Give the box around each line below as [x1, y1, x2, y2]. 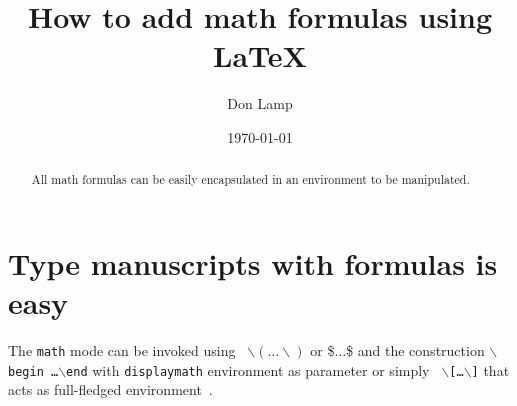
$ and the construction [346, 340, 485, 361]
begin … [8, 364, 59, 379]
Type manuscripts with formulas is [8, 242, 498, 283]
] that [471, 359, 510, 380]
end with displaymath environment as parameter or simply [66, 359, 430, 380]
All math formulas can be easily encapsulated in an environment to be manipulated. [31, 171, 470, 188]
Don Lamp [227, 93, 293, 114]
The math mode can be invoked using [8, 340, 236, 361]
